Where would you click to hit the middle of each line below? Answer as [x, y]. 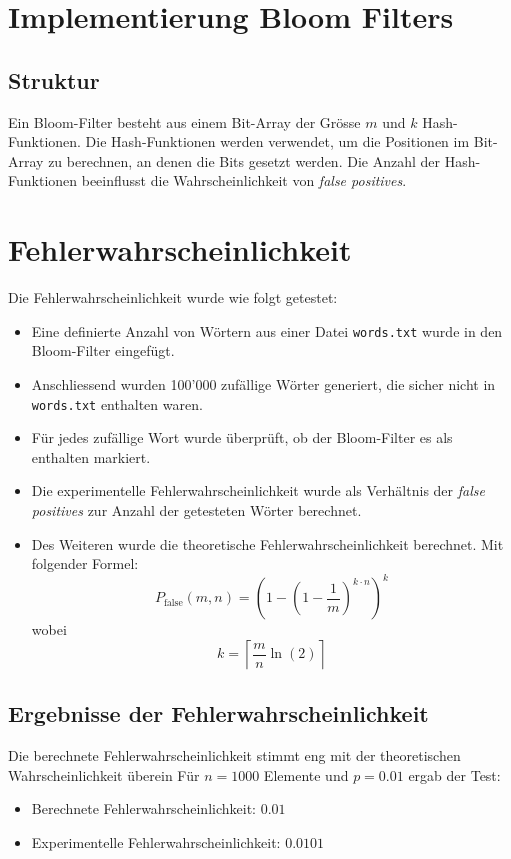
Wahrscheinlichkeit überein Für [104, 774]
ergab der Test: [454, 774]
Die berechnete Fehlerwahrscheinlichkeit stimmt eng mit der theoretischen [234, 755]
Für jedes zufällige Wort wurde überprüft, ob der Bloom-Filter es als [242, 437]
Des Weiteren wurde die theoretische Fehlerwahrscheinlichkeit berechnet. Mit [267, 543]
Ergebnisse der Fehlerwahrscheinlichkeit [218, 713]
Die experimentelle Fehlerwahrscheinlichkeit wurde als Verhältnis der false [258, 490]
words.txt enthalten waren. [117, 403]
